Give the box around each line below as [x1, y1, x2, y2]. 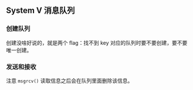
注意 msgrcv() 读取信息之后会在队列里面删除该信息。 [6, 77, 133, 84]
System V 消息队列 [6, 5, 75, 16]
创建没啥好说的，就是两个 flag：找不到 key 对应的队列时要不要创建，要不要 [6, 39, 188, 46]
